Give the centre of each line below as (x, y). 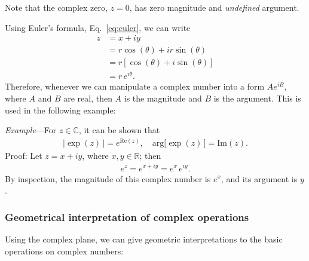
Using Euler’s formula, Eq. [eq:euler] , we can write (98, 27)
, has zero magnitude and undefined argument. (214, 7)
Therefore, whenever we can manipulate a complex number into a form (135, 86)
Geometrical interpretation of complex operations (127, 217)
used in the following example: (60, 110)
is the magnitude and (163, 98)
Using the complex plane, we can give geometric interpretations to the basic (144, 239)
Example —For (31, 130)
